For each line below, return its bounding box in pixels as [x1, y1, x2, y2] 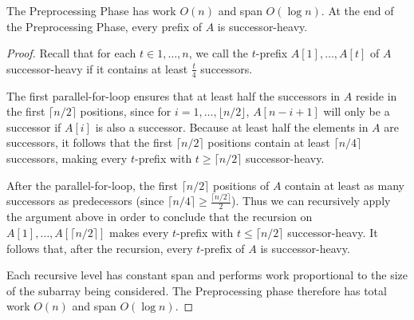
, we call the [188, 45, 249, 61]
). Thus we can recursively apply [231, 192, 391, 209]
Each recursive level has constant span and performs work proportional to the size [6, 267, 408, 283]
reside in [355, 87, 397, 104]
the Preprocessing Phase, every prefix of [6, 18, 202, 34]
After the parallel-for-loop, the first [6, 176, 178, 193]
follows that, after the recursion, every [6, 239, 193, 256]
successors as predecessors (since [6, 192, 164, 209]
